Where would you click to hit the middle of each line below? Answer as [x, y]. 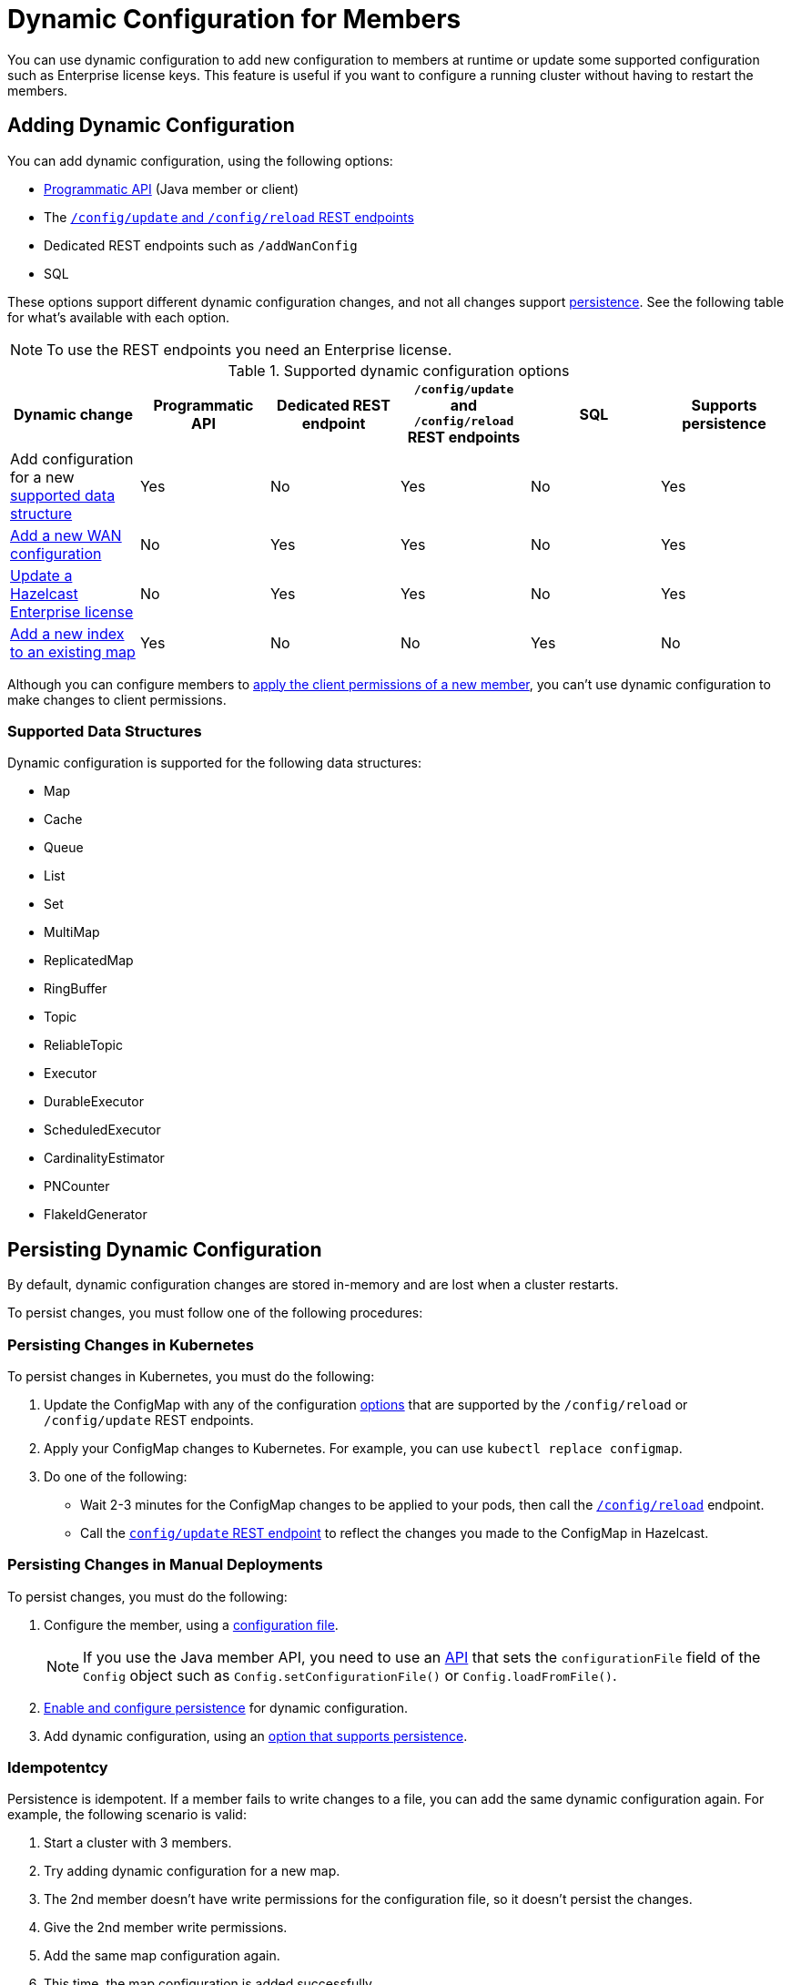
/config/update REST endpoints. [149, 1420]
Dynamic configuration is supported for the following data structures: [214, 763]
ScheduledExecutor [102, 1130]
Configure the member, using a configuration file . [191, 1624]
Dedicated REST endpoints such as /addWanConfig [201, 245]
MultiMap [72, 932]
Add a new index [67, 633]
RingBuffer [76, 989]
